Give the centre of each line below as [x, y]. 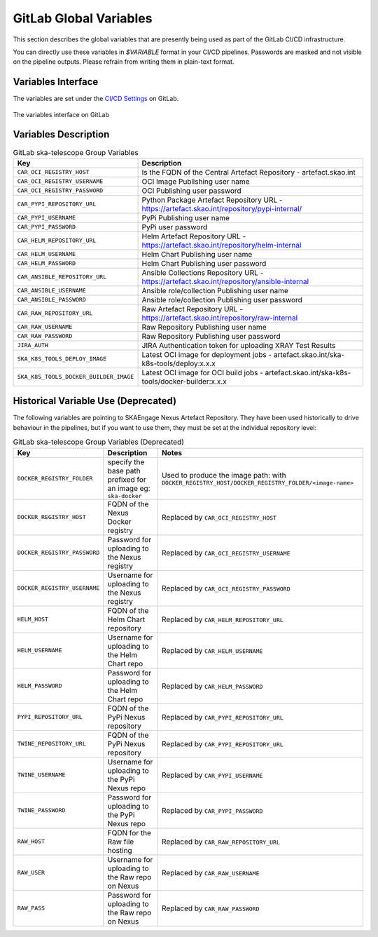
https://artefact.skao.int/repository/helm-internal [222, 245]
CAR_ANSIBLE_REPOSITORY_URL [62, 277]
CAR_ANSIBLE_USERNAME [52, 291]
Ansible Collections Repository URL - [203, 272]
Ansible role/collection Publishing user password [222, 299]
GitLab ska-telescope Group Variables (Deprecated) [99, 442]
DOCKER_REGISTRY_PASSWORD [58, 553]
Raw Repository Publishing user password [211, 336]
